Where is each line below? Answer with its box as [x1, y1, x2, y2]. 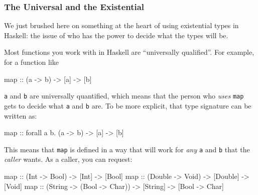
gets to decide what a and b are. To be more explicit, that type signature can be [4, 100, 251, 111]
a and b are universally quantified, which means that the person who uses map [4, 90, 244, 101]
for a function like [4, 57, 59, 67]
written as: [4, 110, 37, 121]
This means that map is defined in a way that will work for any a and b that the [4, 144, 250, 154]
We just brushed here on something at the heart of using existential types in [4, 20, 239, 31]
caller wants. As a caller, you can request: [4, 154, 133, 164]
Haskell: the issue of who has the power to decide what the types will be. [4, 30, 228, 40]
